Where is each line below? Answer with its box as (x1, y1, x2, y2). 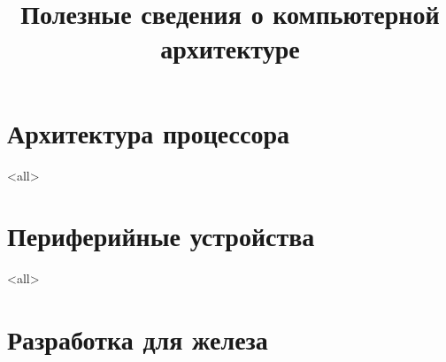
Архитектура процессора (7, 114, 289, 150)
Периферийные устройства (7, 218, 315, 254)
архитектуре (160, 30, 300, 66)
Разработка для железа (7, 321, 268, 357)
